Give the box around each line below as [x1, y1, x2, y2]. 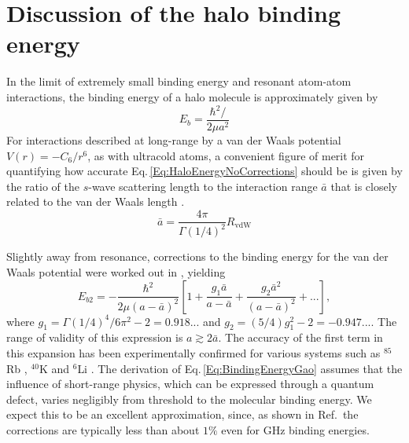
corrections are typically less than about [6, 421, 200, 438]
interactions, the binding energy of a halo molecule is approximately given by [6, 88, 378, 104]
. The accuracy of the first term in [218, 329, 383, 346]
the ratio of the [6, 178, 79, 194]
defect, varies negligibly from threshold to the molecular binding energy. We [6, 390, 372, 407]
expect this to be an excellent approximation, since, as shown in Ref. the [6, 406, 359, 423]
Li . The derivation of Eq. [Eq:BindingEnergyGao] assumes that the [77, 360, 403, 376]
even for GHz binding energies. [221, 421, 370, 438]
